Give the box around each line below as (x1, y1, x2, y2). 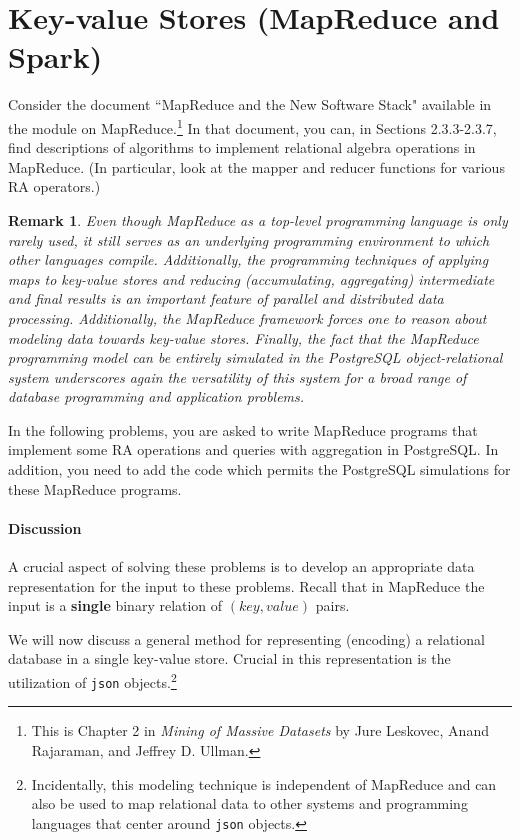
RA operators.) (8, 176, 101, 197)
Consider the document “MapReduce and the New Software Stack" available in (8, 94, 492, 115)
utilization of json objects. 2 (8, 669, 177, 692)
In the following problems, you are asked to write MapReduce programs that (8, 419, 478, 440)
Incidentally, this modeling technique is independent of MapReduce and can (31, 773, 497, 794)
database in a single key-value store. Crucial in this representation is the (8, 648, 451, 669)
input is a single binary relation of (8, 595, 223, 616)
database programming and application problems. (8, 386, 305, 407)
